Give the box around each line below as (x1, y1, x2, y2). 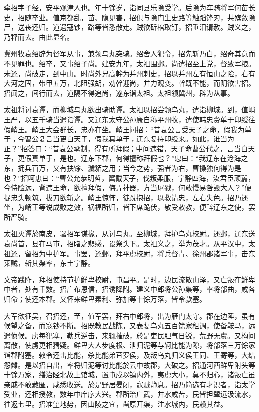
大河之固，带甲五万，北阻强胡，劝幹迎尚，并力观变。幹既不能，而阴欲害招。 (4, 78, 255, 88)
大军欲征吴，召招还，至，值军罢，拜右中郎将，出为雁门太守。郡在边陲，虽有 (4, 310, 255, 321)
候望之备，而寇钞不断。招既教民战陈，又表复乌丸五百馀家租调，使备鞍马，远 (4, 320, 255, 331)
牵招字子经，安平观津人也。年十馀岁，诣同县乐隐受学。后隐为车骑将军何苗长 (4, 2, 255, 12)
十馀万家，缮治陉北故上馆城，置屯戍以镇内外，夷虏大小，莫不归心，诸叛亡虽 (4, 369, 255, 380)
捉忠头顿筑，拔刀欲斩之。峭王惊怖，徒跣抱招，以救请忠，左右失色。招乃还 (4, 192, 248, 202)
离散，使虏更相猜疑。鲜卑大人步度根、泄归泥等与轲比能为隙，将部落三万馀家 (4, 340, 255, 350)
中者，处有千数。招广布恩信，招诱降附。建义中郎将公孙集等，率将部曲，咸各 (4, 284, 255, 294)
